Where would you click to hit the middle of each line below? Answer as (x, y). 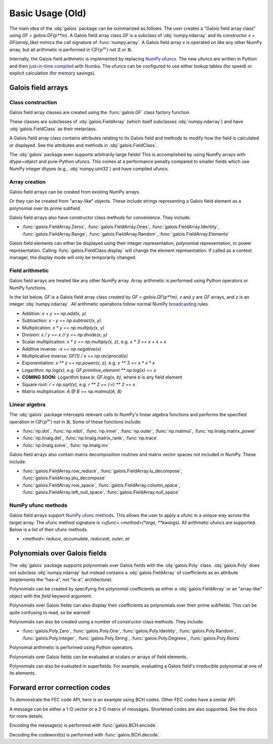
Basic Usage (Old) (48, 13)
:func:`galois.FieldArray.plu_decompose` (64, 478)
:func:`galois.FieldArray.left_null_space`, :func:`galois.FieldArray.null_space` (101, 492)
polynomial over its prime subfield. (45, 208)
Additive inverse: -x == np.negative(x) (61, 349)
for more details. (27, 716)
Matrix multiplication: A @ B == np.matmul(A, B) (72, 392)
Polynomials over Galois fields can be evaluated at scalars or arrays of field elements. (99, 657)
